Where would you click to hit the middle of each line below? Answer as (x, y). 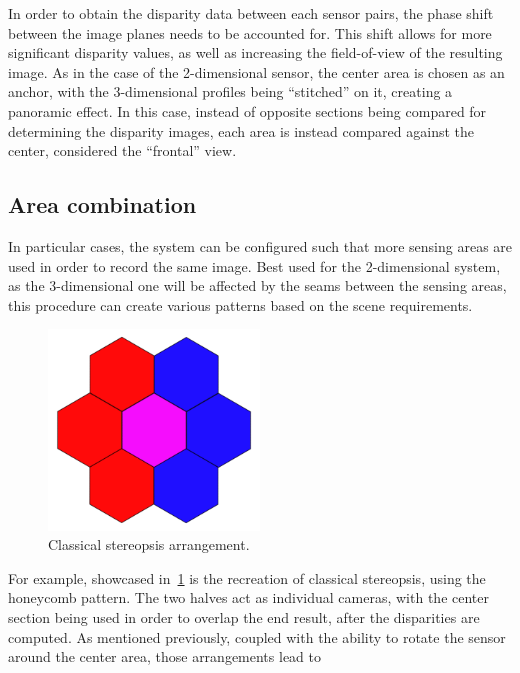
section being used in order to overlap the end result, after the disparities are (244, 616)
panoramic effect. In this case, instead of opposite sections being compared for (247, 110)
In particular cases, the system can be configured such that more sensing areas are (260, 245)
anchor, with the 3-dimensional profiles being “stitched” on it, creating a (230, 91)
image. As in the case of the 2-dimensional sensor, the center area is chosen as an (256, 71)
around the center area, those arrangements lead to (164, 656)
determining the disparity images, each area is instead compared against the (241, 130)
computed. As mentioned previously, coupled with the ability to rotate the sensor (257, 636)
